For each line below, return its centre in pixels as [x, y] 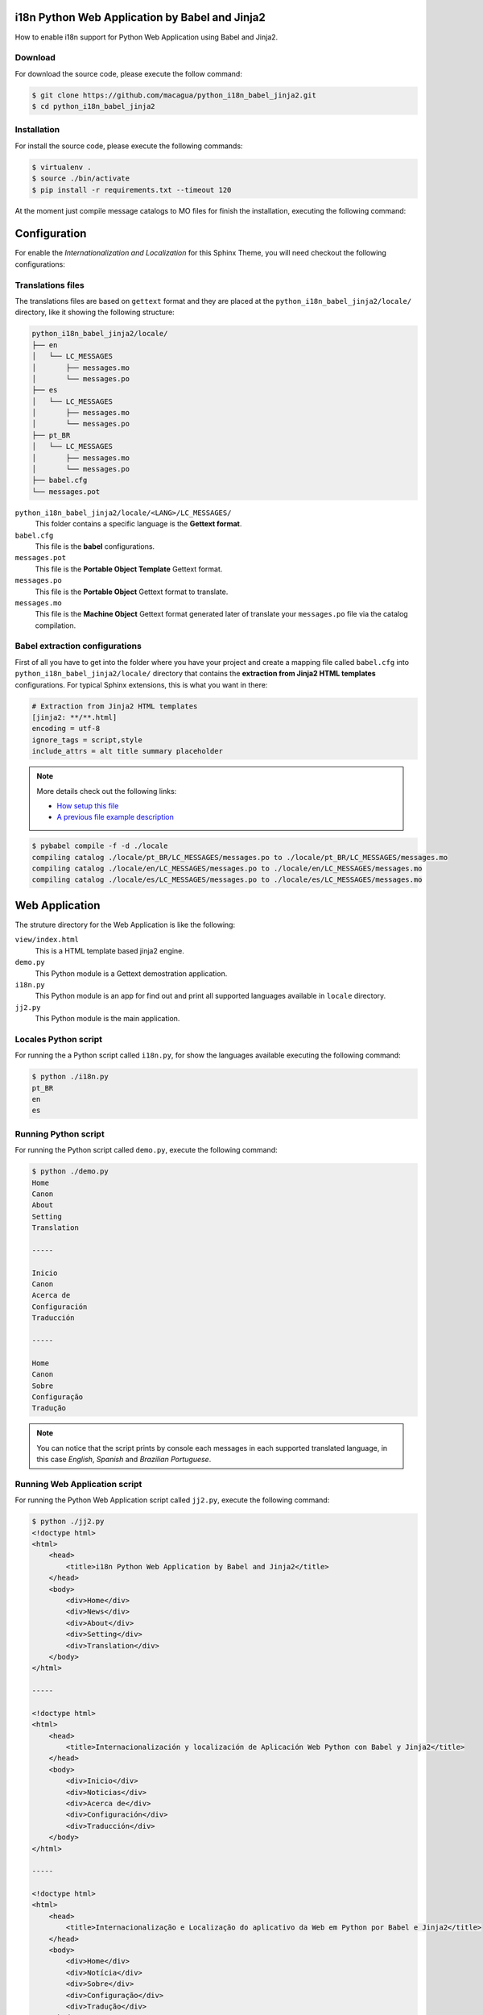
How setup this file [88, 805]
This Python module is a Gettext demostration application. [131, 973]
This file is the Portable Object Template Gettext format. [129, 569]
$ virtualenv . [62, 167]
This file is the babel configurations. [95, 546]
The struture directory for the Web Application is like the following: [125, 924]
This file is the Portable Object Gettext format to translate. [132, 592]
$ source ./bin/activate [81, 179]
